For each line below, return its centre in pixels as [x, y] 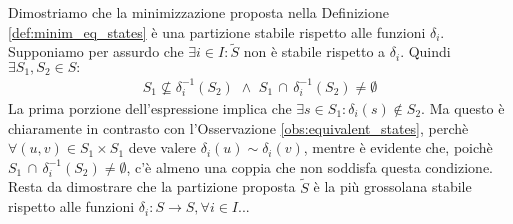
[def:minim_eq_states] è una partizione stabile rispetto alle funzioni [217, 31]
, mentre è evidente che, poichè [398, 147]
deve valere [162, 147]
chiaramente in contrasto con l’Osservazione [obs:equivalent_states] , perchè [238, 127]
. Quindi [425, 51]
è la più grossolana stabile [392, 186]
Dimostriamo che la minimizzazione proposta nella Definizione [198, 12]
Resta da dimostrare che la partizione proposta [152, 186]
